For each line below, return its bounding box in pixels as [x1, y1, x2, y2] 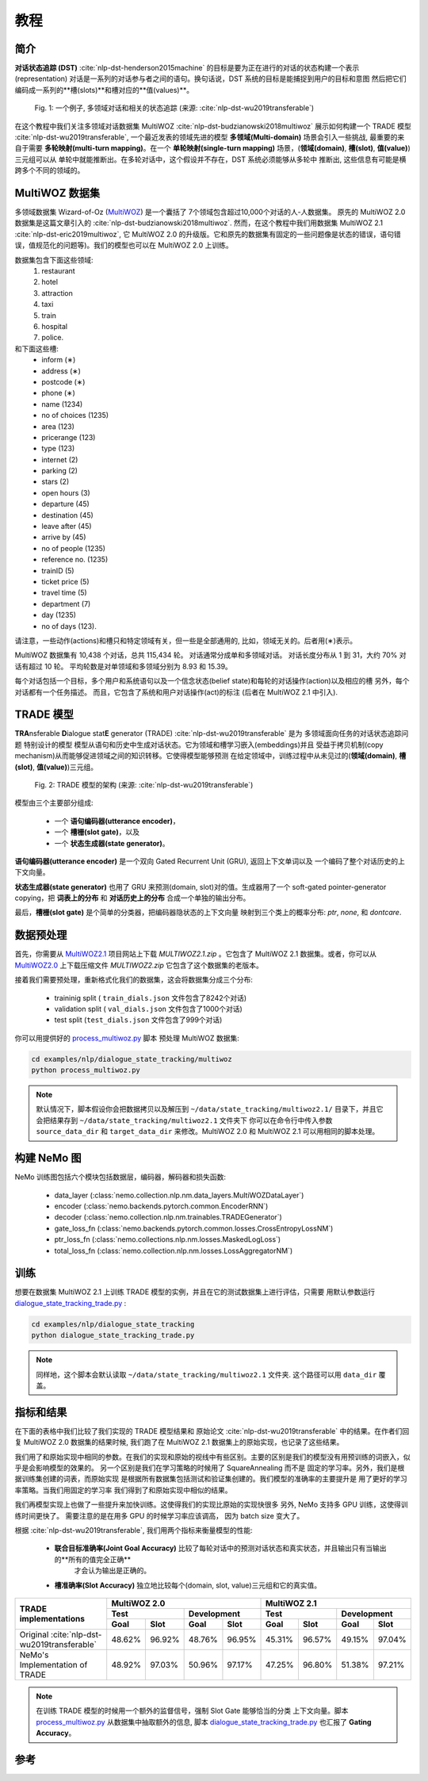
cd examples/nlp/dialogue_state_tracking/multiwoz [31, 1055, 233, 1063]
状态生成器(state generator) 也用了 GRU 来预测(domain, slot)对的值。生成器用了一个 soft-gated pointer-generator [14, 882, 387, 891]
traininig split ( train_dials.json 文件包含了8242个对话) [54, 993, 247, 1002]
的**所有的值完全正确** [54, 1554, 132, 1564]
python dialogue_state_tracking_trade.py [31, 1331, 195, 1340]
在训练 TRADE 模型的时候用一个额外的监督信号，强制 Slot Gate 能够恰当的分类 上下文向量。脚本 [36, 1706, 349, 1716]
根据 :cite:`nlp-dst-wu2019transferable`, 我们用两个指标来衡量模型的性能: [14, 1525, 253, 1534]
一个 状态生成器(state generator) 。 [54, 838, 170, 848]
